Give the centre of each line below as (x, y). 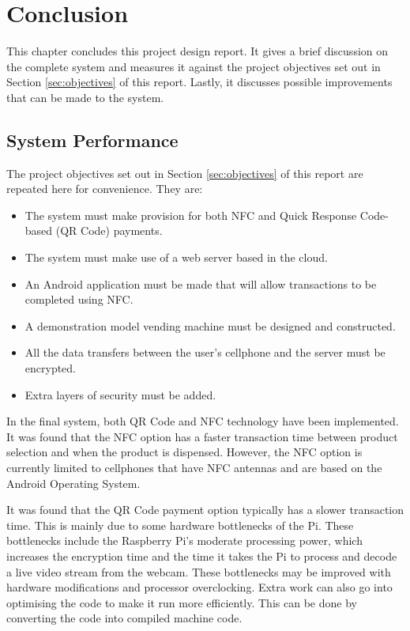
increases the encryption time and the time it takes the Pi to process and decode (202, 555)
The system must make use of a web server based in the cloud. (176, 257)
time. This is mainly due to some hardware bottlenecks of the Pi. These (180, 525)
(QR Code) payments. (109, 230)
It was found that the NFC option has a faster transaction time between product (202, 436)
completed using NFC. (79, 299)
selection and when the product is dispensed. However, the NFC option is (184, 452)
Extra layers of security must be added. (120, 394)
